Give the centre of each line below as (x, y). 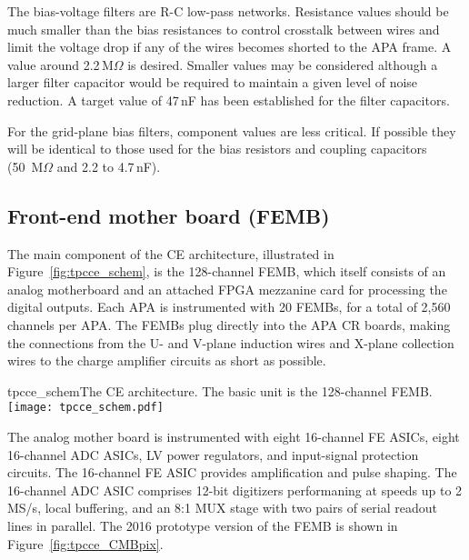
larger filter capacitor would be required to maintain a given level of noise (213, 82)
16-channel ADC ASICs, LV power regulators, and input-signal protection (213, 454)
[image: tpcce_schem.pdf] (85, 408)
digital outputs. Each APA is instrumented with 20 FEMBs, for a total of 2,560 (229, 307)
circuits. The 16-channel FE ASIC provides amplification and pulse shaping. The (232, 472)
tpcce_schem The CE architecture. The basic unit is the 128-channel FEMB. (220, 390)
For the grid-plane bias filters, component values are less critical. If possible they (232, 130)
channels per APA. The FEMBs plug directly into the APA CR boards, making (229, 324)
